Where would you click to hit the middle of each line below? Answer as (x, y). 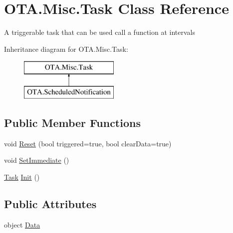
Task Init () (22, 176)
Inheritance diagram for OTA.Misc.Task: (66, 49)
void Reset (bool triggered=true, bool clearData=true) (88, 143)
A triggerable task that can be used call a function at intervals (100, 32)
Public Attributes (50, 203)
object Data (22, 224)
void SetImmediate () (37, 160)
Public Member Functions (72, 122)
